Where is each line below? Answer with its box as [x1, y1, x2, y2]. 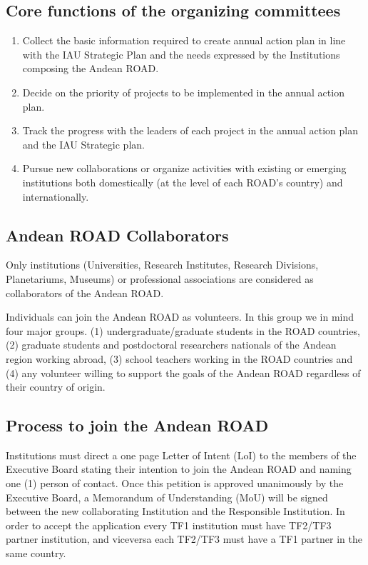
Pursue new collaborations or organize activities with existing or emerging [22, 161, 347, 176]
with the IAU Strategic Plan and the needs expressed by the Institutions [22, 46, 340, 61]
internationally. [22, 189, 89, 204]
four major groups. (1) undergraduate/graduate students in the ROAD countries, [6, 323, 360, 338]
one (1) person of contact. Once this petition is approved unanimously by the [6, 476, 344, 491]
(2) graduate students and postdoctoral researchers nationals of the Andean [6, 337, 337, 352]
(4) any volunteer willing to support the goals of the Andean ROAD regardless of [6, 365, 361, 380]
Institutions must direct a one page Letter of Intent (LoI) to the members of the [6, 447, 357, 462]
